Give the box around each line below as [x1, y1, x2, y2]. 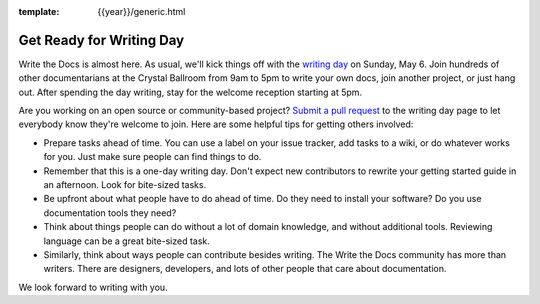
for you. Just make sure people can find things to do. [43, 151, 262, 163]
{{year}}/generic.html [97, 6, 186, 17]
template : [18, 6, 60, 17]
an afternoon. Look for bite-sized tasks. [43, 179, 207, 191]
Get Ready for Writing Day [18, 31, 185, 49]
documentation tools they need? [43, 206, 177, 219]
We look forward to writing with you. [18, 281, 169, 293]
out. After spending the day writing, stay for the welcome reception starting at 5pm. [18, 86, 363, 98]
